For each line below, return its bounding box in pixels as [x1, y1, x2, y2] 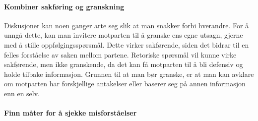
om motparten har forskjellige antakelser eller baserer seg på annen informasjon [4, 78, 246, 89]
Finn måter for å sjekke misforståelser [4, 108, 137, 118]
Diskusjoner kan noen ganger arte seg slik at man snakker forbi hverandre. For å [4, 20, 249, 30]
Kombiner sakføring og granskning [4, 1, 125, 11]
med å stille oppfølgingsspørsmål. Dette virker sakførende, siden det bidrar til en [4, 39, 249, 50]
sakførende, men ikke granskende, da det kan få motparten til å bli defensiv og [4, 59, 243, 69]
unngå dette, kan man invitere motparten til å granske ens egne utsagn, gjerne [4, 30, 243, 40]
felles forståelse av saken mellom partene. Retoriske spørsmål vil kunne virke [4, 49, 237, 60]
